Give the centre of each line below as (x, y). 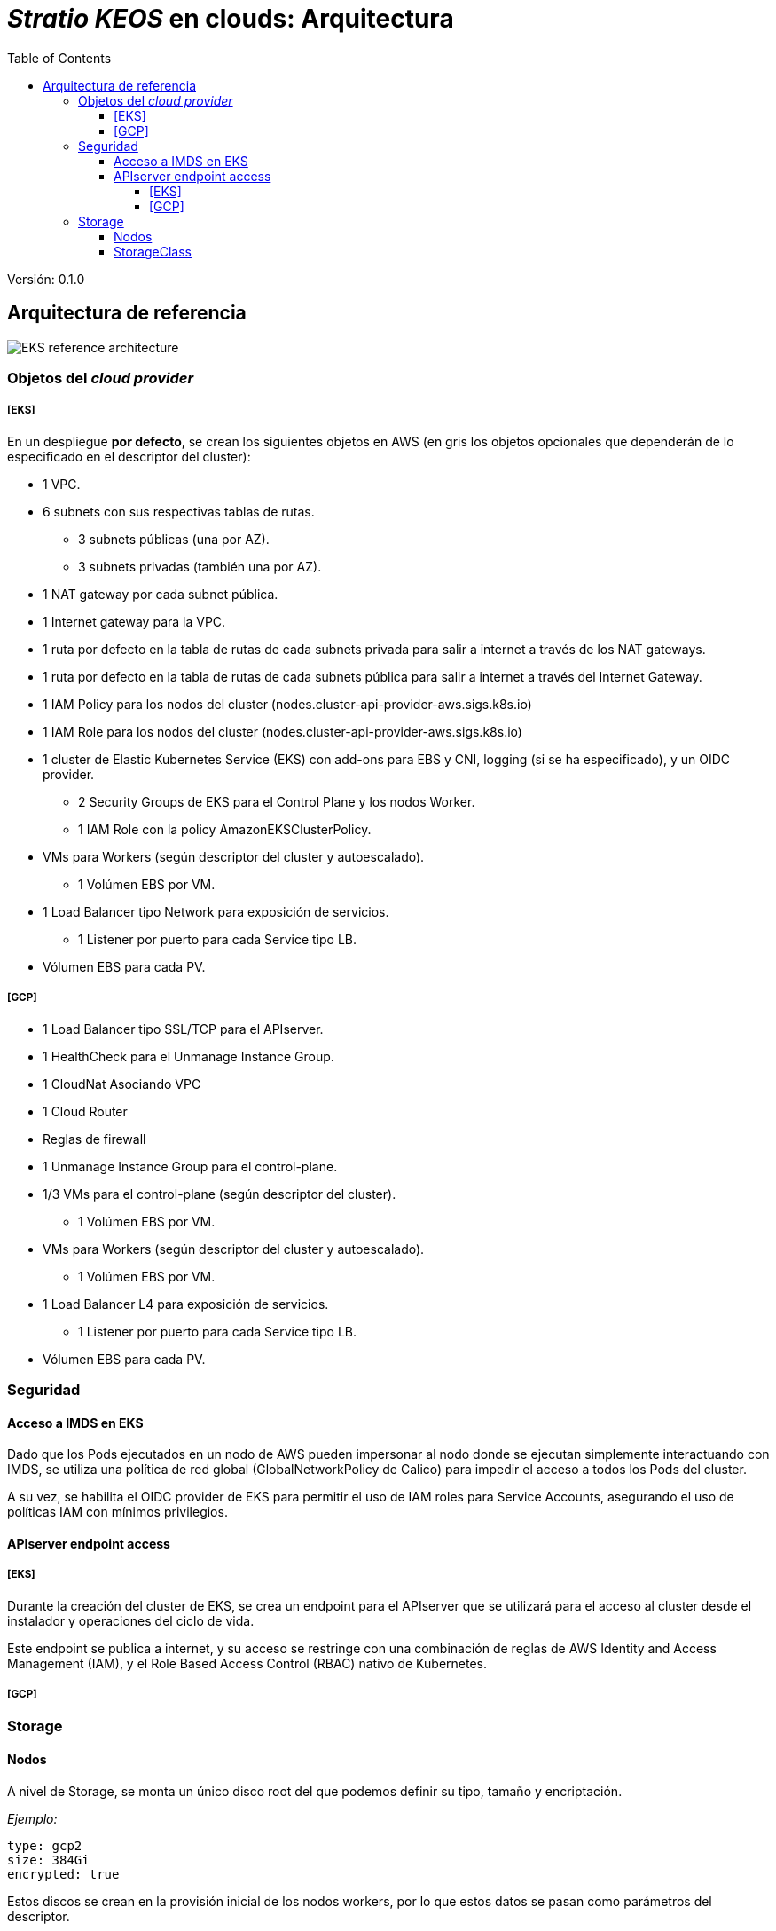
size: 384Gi (48, 1860)
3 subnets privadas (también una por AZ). (200, 566)
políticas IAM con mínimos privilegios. (118, 1512)
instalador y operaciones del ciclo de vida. (131, 1620)
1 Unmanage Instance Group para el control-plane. (190, 1166)
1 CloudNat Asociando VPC (122, 1084)
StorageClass (153, 251)
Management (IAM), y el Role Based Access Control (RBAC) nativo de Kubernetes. (247, 1663)
